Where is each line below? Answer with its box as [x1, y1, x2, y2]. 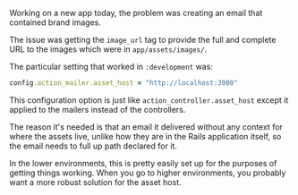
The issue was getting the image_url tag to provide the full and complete [9, 35, 277, 45]
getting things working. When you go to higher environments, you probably [9, 167, 286, 178]
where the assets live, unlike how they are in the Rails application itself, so [9, 131, 282, 141]
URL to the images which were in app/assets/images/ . [9, 44, 208, 55]
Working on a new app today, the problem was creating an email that [9, 8, 263, 18]
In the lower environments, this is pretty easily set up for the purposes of [9, 157, 277, 168]
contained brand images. [9, 17, 101, 28]
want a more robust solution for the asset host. [9, 176, 182, 187]
